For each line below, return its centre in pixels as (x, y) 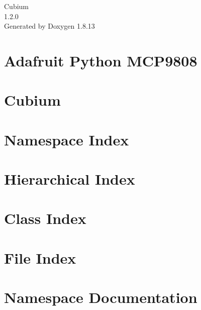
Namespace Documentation (101, 297)
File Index (40, 257)
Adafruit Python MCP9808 (101, 60)
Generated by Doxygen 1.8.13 (49, 26)
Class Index (45, 218)
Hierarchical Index (70, 179)
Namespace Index (67, 139)
